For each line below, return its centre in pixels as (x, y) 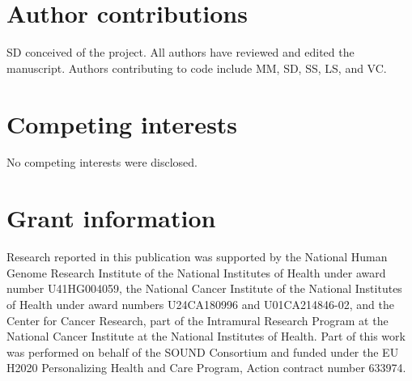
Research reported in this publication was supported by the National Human (197, 257)
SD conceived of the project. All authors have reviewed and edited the (181, 52)
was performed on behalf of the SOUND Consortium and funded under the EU (203, 351)
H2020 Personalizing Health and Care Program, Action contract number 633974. (206, 368)
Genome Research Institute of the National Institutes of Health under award (196, 272)
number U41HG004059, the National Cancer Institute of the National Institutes (204, 288)
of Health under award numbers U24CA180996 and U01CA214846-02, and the (200, 304)
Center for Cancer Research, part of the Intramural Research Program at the (198, 320)
